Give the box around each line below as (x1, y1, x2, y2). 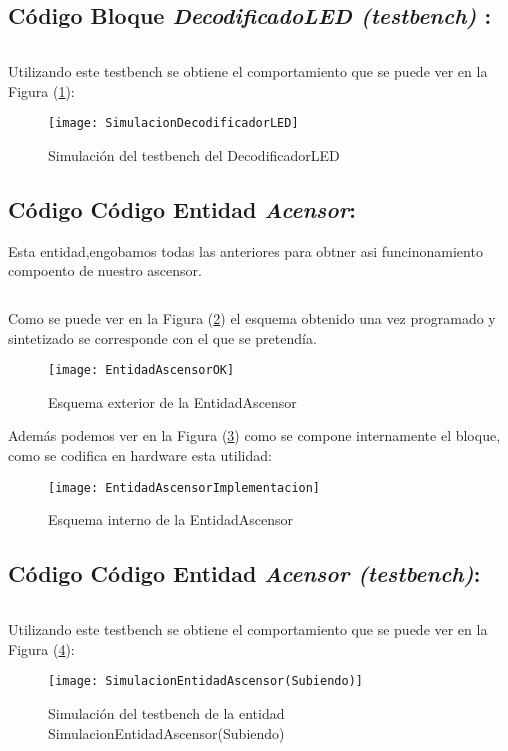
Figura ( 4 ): (8, 638, 75, 659)
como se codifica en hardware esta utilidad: (8, 445, 272, 466)
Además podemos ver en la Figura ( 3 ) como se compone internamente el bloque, (8, 425, 501, 446)
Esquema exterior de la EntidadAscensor (48, 391, 297, 412)
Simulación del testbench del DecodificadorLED (48, 145, 340, 166)
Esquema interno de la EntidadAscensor (48, 509, 293, 530)
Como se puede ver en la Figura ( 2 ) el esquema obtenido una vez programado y (8, 308, 496, 329)
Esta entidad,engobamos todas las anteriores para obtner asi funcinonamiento (8, 240, 483, 261)
